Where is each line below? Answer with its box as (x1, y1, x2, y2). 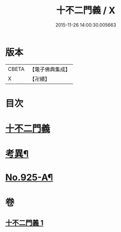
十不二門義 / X (56, 5, 116, 16)
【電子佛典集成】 (29, 66, 70, 73)
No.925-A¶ (5, 172, 54, 184)
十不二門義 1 (5, 219, 44, 227)
